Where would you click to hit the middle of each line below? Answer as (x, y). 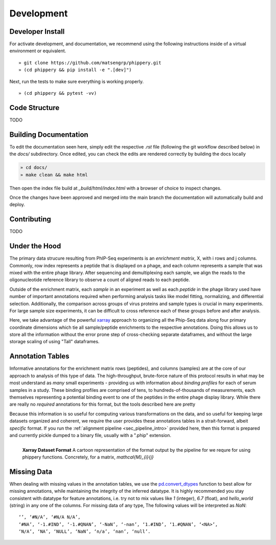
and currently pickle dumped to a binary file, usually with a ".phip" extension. (90, 435)
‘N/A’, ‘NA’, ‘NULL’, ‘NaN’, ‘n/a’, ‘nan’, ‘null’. (85, 532)
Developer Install (37, 32)
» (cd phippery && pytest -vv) (58, 93)
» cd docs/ (34, 167)
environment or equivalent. (38, 51)
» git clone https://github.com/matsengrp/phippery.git (90, 62)
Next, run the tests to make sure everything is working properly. (77, 81)
